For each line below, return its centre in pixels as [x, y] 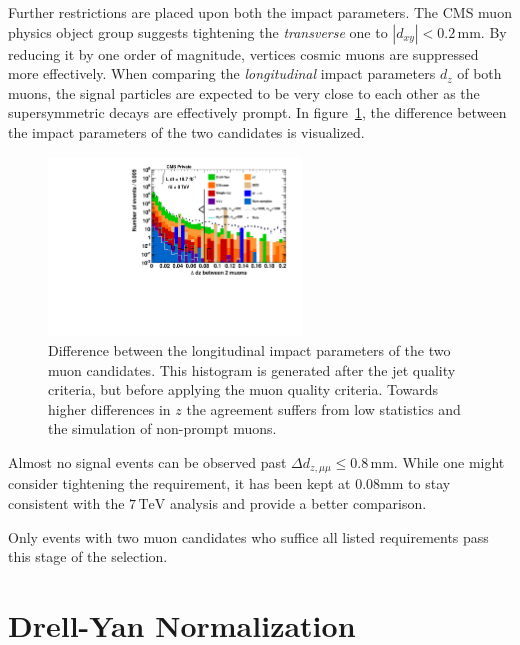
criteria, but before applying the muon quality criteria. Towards [243, 389]
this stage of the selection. [88, 556]
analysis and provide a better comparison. [298, 502]
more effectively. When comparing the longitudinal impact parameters [222, 73]
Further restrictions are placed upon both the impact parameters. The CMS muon [260, 12]
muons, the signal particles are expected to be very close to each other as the [244, 92]
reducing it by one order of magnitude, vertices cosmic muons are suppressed [243, 53]
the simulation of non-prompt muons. [162, 428]
